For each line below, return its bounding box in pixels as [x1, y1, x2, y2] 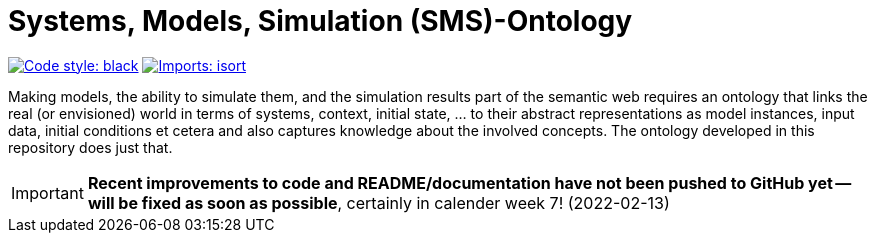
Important [11, 182, 84, 203]
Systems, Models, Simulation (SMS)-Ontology [8, 4, 633, 38]
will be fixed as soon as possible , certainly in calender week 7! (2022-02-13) [87, 192, 670, 213]
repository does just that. [8, 138, 173, 156]
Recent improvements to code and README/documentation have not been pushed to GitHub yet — [87, 172, 852, 193]
